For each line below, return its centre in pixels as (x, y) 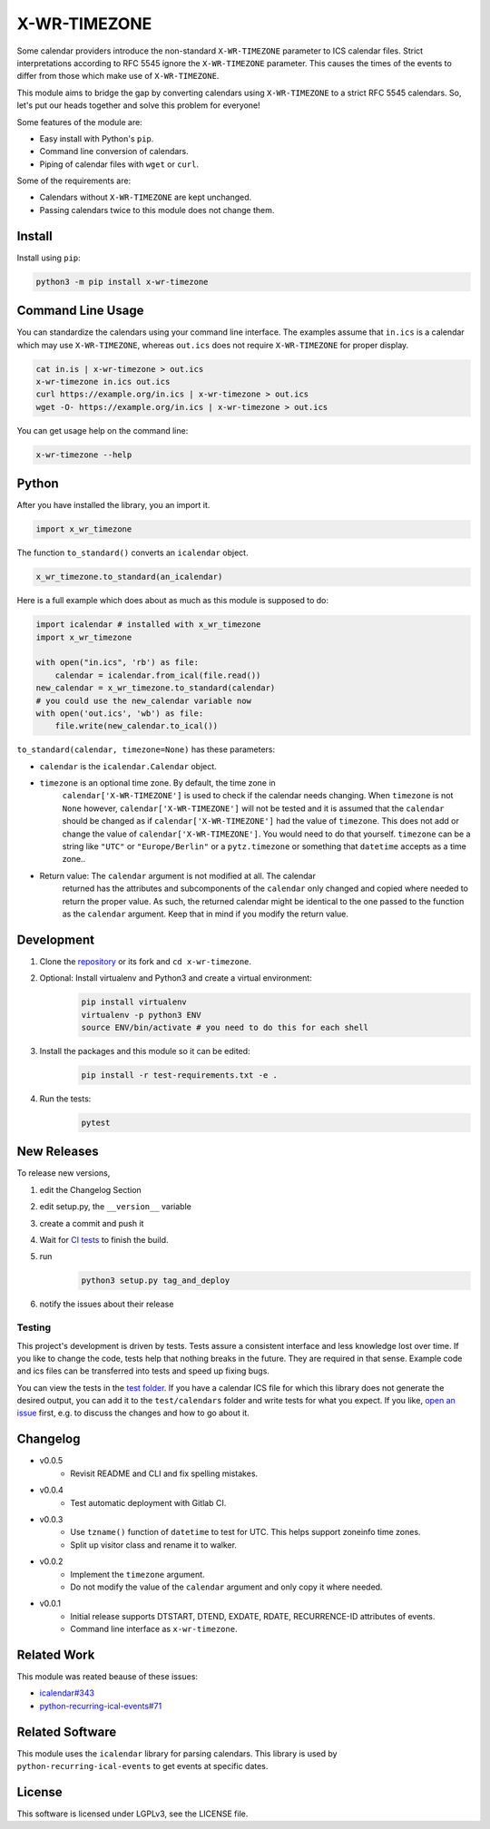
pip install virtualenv (134, 1002)
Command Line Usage (80, 311)
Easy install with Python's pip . (97, 138)
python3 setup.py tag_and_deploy (156, 1281)
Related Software (67, 1731)
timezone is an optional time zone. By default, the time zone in (157, 783)
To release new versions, (64, 1173)
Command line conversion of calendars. (114, 152)
